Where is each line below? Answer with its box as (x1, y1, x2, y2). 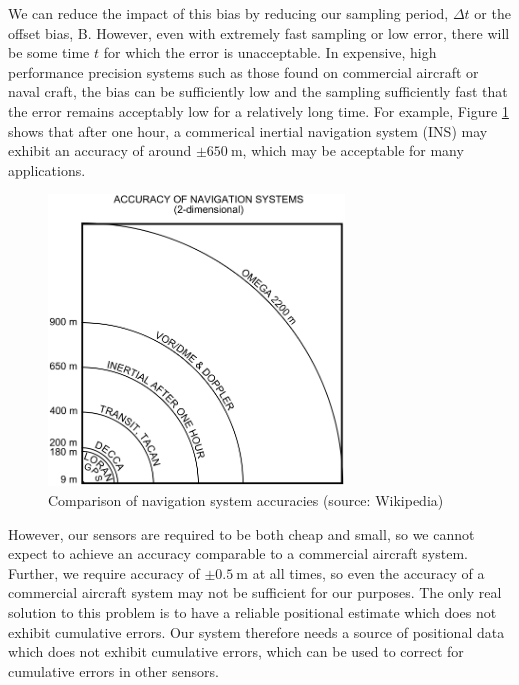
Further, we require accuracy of (8, 562, 200, 583)
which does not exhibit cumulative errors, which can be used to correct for (8, 641, 464, 662)
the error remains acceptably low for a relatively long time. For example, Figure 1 (8, 100, 509, 121)
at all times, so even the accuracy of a (252, 562, 485, 583)
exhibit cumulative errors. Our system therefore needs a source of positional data (8, 621, 505, 642)
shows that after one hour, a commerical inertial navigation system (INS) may (8, 120, 488, 141)
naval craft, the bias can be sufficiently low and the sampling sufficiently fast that (8, 81, 508, 102)
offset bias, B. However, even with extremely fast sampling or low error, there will (8, 22, 510, 43)
